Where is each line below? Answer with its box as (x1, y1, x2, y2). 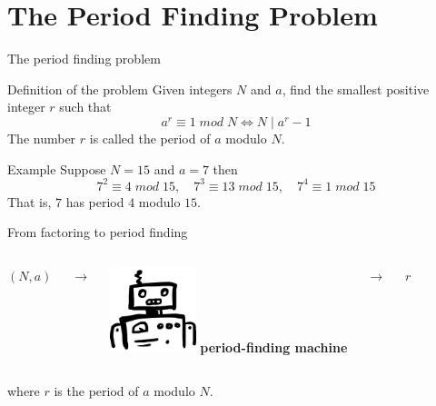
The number (7, 128, 76, 147)
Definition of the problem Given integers (7, 79, 233, 98)
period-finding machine (200, 338, 348, 357)
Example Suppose (7, 159, 106, 178)
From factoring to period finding (7, 223, 188, 242)
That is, (7, 192, 52, 211)
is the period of (54, 381, 139, 400)
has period (65, 192, 124, 211)
